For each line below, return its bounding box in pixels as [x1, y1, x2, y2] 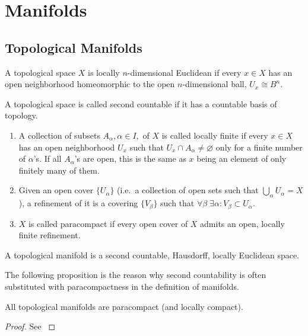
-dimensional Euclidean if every [127, 66, 242, 78]
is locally [87, 66, 120, 78]
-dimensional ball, [182, 78, 247, 90]
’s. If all [33, 152, 62, 165]
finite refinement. [18, 229, 81, 241]
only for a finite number [215, 140, 303, 153]
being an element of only [196, 152, 287, 165]
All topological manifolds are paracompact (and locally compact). [5, 300, 243, 312]
